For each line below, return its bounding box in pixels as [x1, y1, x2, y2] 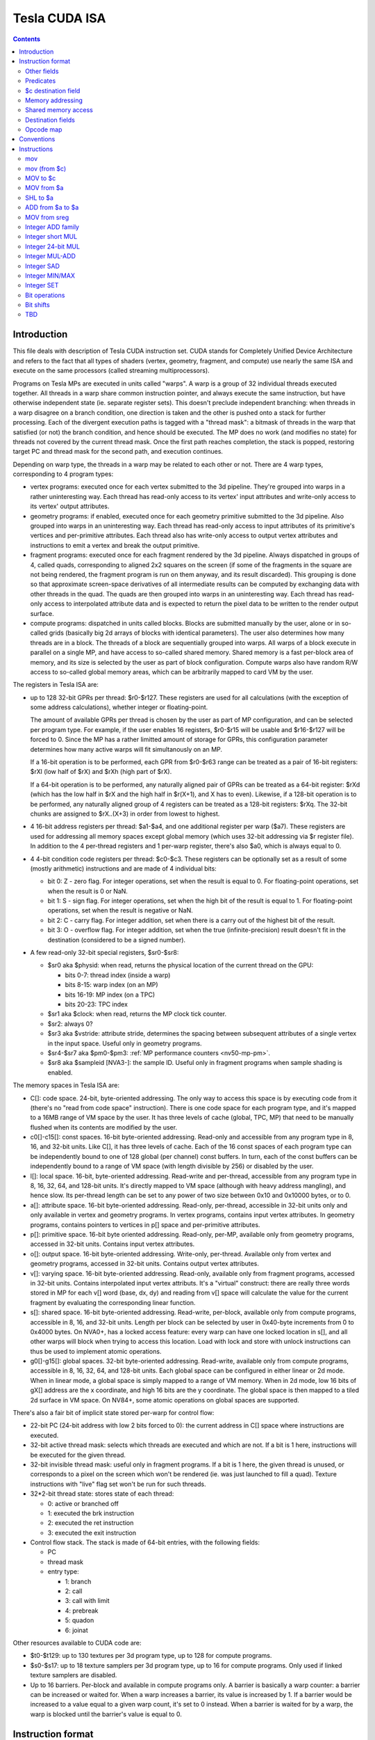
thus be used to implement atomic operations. [30, 1347, 162, 1355]
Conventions [19, 135, 56, 143]
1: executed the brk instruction [47, 1509, 135, 1517]
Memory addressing [25, 96, 83, 104]
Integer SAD [25, 262, 60, 270]
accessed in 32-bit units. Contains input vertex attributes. [30, 1240, 195, 1249]
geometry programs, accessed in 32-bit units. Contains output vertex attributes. [30, 1260, 260, 1268]
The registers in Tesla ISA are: [12, 681, 99, 689]
